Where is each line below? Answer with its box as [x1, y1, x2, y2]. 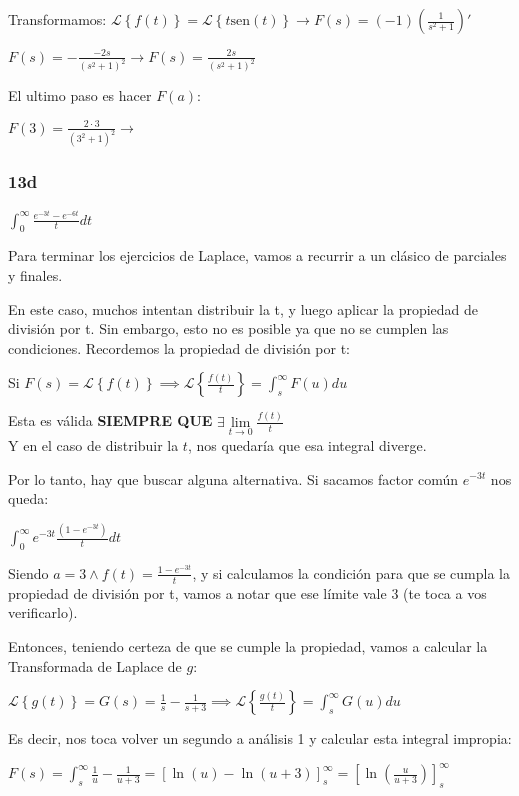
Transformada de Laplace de [8, 655, 182, 676]
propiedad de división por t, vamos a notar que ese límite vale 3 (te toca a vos [8, 582, 487, 603]
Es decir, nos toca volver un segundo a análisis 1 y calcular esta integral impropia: [8, 728, 512, 749]
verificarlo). [8, 602, 78, 623]
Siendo [8, 562, 49, 583]
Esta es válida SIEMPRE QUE [8, 410, 213, 431]
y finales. [8, 265, 63, 286]
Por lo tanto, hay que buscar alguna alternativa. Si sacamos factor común [8, 468, 459, 489]
